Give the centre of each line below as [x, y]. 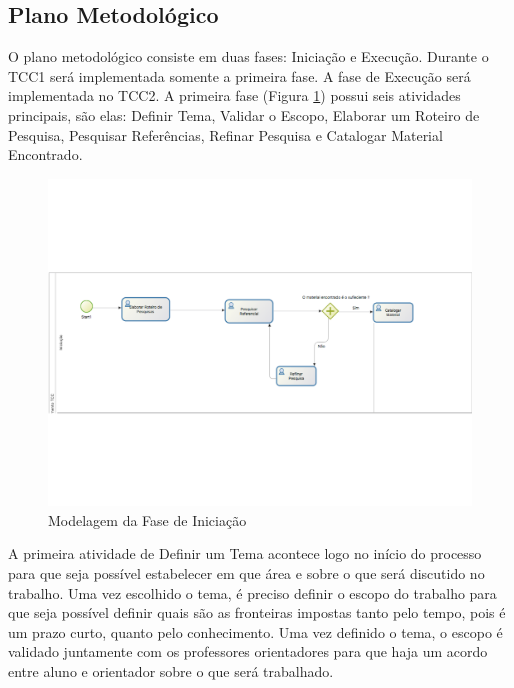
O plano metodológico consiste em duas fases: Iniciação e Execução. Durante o [248, 56]
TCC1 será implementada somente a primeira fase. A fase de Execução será [239, 75]
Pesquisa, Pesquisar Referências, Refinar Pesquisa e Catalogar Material [225, 134]
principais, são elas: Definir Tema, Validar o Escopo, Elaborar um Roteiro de [244, 114]
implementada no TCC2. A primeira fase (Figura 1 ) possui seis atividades [234, 95]
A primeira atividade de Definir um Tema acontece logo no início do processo [245, 553]
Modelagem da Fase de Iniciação [147, 519]
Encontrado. [45, 154]
